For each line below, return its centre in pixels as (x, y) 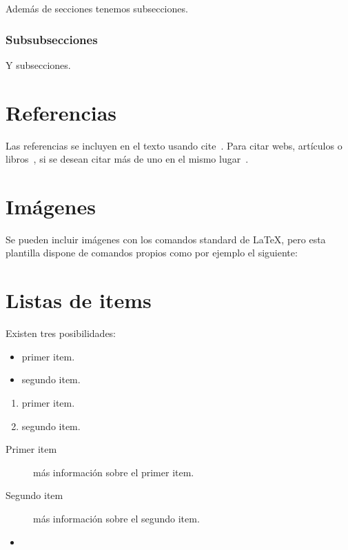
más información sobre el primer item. (114, 472)
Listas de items (79, 300)
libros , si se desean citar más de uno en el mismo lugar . (127, 159)
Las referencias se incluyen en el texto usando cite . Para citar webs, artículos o (174, 145)
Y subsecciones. (38, 64)
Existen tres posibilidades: (61, 333)
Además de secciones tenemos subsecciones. (97, 8)
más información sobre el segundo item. (116, 518)
